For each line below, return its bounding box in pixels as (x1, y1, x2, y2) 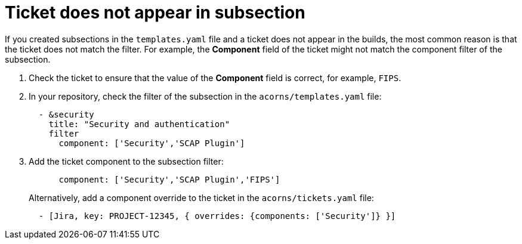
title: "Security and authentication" (48, 119, 230, 129)
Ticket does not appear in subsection (5, 2, 305, 23)
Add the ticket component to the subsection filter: (29, 156, 224, 166)
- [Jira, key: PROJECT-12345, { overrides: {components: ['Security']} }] (38, 211, 396, 221)
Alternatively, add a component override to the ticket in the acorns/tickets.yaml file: (29, 192, 374, 203)
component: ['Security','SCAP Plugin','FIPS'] (58, 174, 280, 184)
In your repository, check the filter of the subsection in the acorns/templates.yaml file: (29, 91, 382, 101)
